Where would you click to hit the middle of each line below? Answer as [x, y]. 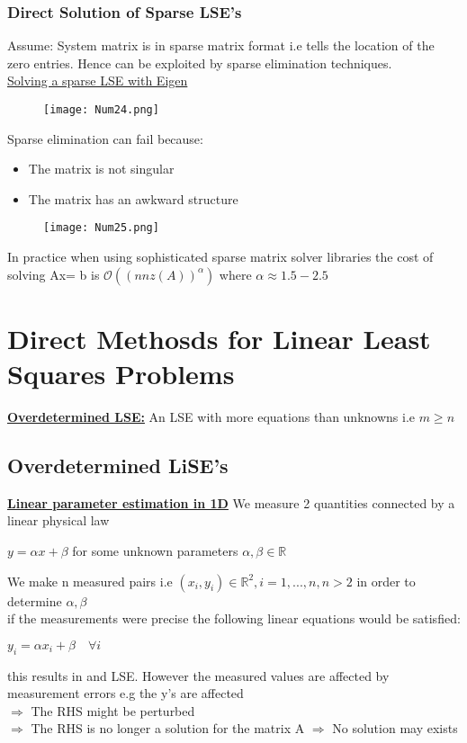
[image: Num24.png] [101, 110]
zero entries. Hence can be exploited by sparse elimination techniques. [200, 63]
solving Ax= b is [54, 274]
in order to [386, 581]
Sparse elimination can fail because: [105, 138]
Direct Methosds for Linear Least [219, 338]
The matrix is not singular [101, 169]
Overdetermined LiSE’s [118, 465]
